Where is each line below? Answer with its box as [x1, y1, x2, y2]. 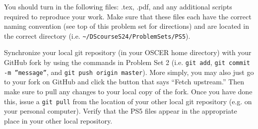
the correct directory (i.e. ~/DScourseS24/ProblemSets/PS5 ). [4, 30, 191, 41]
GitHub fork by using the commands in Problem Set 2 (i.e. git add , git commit [4, 57, 250, 67]
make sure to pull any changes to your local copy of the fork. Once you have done [4, 86, 253, 96]
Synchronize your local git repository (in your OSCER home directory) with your [4, 47, 252, 58]
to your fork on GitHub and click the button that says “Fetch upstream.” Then [4, 76, 245, 87]
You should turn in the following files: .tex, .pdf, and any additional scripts [4, 1, 232, 11]
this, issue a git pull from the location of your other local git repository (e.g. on [4, 96, 252, 106]
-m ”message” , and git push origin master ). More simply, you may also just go [4, 66, 254, 77]
